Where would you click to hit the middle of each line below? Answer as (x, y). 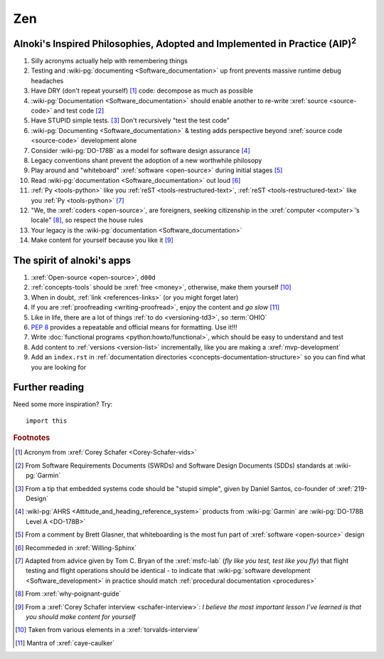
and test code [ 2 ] (79, 111)
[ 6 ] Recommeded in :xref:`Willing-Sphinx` (76, 547)
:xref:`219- (352, 488)
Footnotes (32, 438)
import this (47, 421)
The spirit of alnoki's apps (72, 260)
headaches (47, 80)
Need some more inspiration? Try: (63, 404)
